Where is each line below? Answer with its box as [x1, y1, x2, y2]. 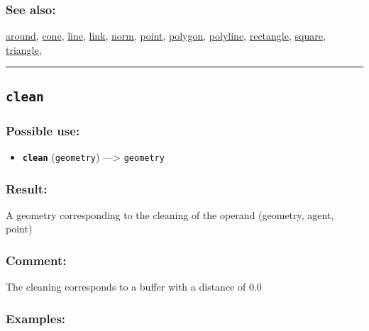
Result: [6, 179, 48, 197]
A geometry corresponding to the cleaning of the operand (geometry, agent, [6, 207, 334, 222]
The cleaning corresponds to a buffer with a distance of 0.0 [6, 279, 262, 294]
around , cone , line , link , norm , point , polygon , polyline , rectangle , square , [6, 28, 326, 43]
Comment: [6, 251, 67, 269]
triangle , [6, 42, 42, 57]
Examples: [6, 309, 66, 327]
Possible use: [6, 121, 80, 139]
